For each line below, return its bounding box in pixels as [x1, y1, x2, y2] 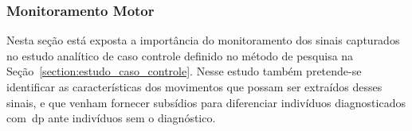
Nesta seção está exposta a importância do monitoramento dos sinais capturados [6, 32, 400, 48]
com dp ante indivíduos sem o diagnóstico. [6, 110, 216, 126]
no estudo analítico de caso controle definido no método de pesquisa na [6, 47, 354, 64]
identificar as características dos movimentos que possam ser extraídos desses [6, 79, 383, 94]
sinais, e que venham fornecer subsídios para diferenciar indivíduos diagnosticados [6, 94, 406, 110]
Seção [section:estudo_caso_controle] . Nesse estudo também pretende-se [6, 63, 362, 79]
